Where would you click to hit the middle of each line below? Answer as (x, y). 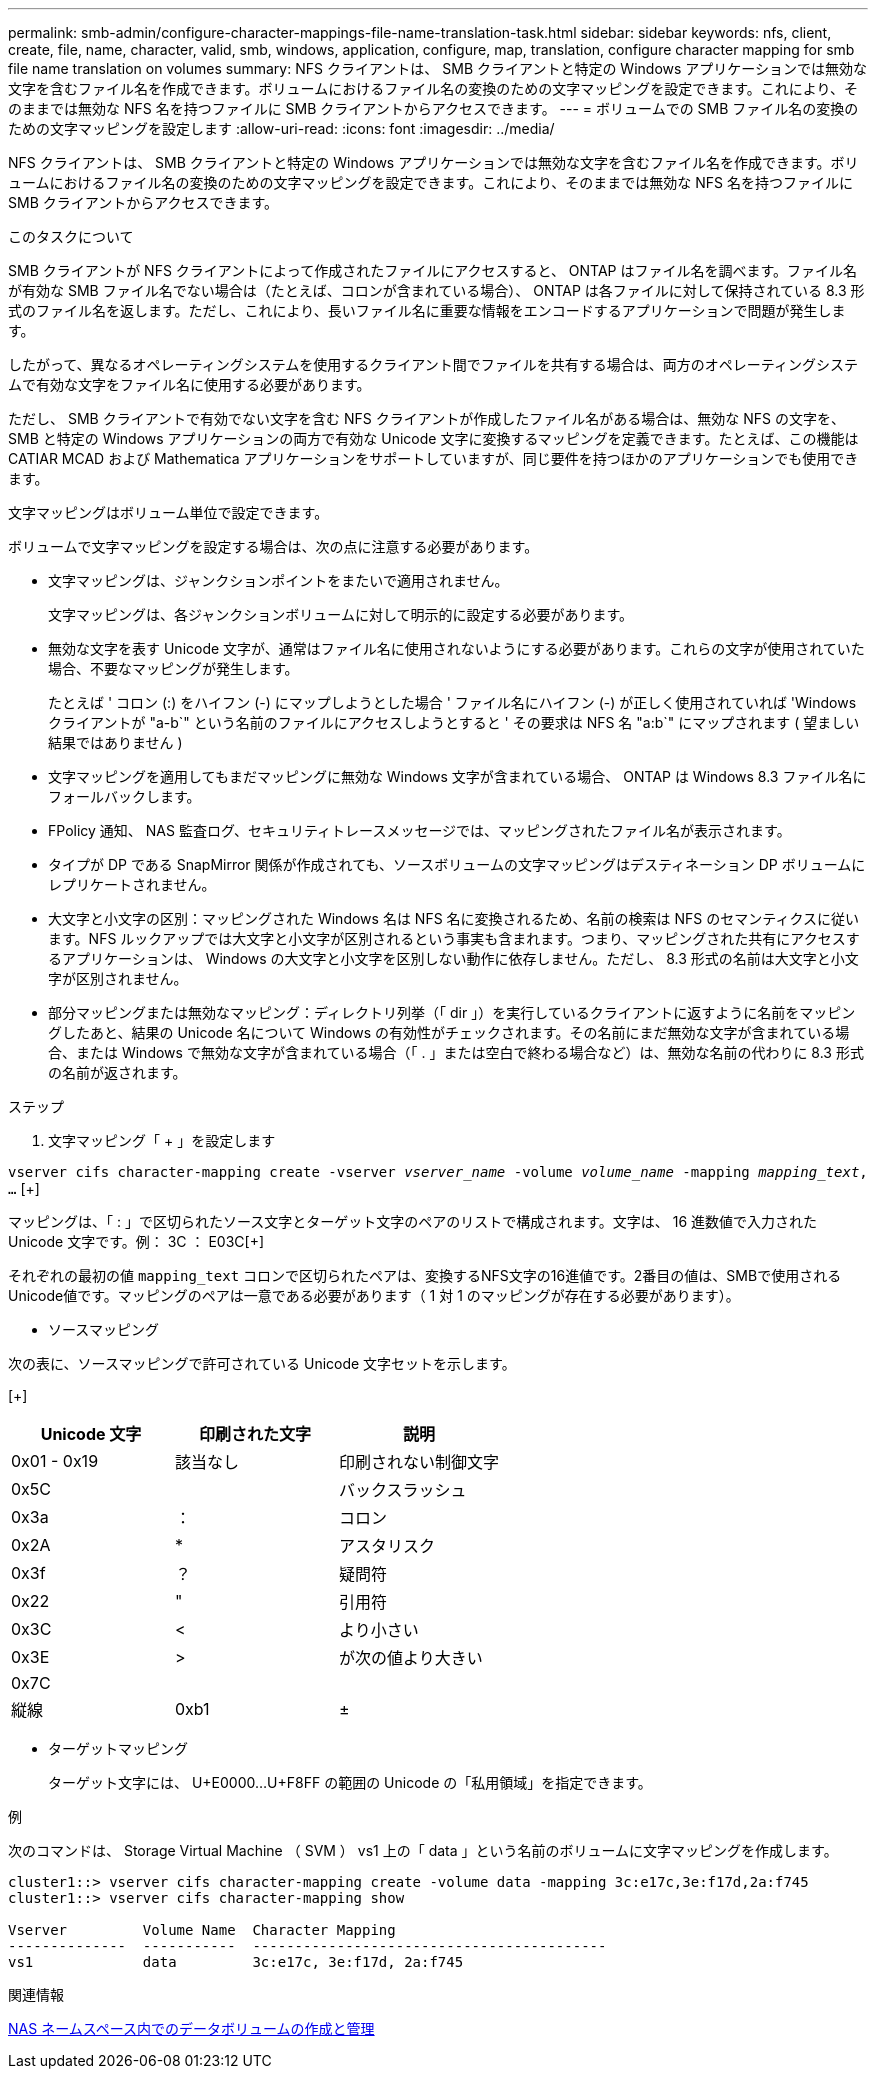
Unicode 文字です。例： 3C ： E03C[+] (136, 1241)
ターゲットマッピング (118, 1748)
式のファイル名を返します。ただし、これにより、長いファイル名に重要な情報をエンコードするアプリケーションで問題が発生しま (427, 310)
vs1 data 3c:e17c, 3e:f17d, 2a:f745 (236, 1962)
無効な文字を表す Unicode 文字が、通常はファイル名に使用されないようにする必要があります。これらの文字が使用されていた (456, 648)
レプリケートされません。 (132, 884)
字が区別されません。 (118, 978)
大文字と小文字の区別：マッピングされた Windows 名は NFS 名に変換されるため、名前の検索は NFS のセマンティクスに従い (453, 918)
